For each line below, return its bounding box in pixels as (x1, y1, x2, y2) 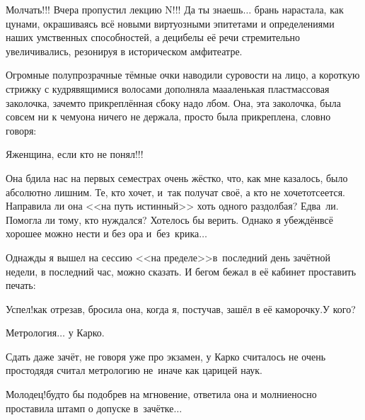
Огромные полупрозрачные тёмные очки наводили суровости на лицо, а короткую (6, 67, 360, 82)
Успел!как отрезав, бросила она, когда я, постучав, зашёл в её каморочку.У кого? (6, 301, 356, 316)
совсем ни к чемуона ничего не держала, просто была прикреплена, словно (6, 109, 331, 124)
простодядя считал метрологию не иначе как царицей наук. (6, 363, 262, 378)
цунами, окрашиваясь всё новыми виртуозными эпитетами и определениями (6, 16, 335, 30)
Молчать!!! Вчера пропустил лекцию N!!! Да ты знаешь (6, 2, 243, 16)
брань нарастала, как (254, 2, 344, 16)
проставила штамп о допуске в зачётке (6, 400, 174, 415)
